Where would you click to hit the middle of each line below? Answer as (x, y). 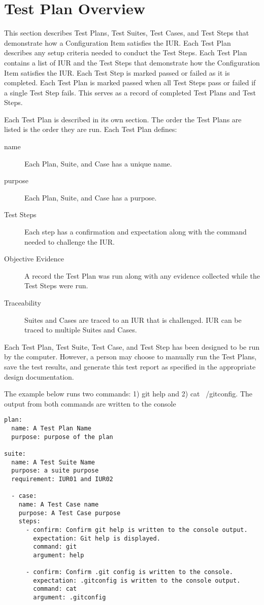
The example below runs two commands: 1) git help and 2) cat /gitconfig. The (128, 394)
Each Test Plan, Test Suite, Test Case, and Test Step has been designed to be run (132, 346)
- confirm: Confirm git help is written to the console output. (137, 530)
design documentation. (39, 376)
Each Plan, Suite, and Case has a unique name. (98, 163)
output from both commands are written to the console (90, 403)
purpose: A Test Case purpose (70, 513)
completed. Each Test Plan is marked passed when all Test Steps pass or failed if (130, 82)
